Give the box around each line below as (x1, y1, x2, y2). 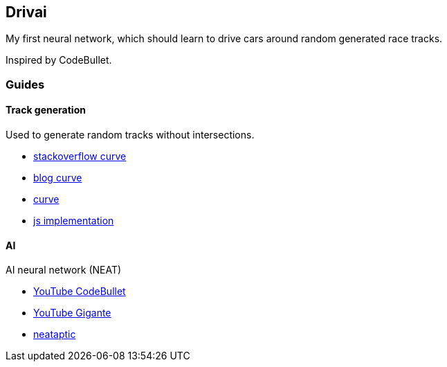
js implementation (33, 215, 114, 227)
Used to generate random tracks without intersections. (6, 129, 255, 141)
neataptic (33, 328, 76, 341)
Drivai (6, 3, 47, 21)
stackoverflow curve (33, 150, 127, 163)
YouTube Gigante (33, 307, 111, 319)
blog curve (33, 172, 82, 184)
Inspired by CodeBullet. (6, 54, 112, 66)
